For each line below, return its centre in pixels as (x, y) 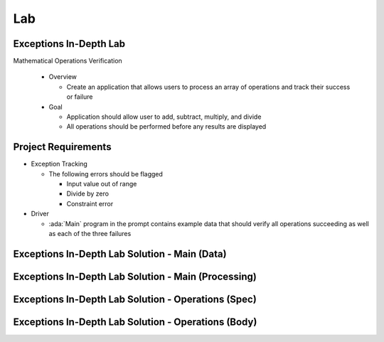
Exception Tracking (59, 164)
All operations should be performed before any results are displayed (166, 127)
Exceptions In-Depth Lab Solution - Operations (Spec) (135, 299)
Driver (40, 214)
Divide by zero (88, 194)
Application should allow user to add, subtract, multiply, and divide (164, 117)
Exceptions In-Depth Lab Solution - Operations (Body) (135, 322)
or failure (80, 97)
